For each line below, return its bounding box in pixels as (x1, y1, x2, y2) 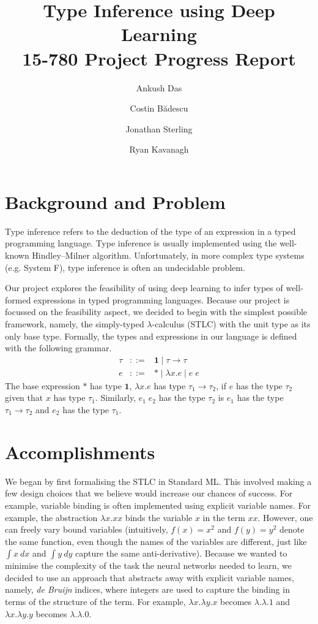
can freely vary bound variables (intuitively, (5, 523, 168, 536)
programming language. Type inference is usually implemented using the (5, 237, 277, 249)
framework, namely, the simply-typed (5, 317, 144, 330)
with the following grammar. (5, 341, 112, 354)
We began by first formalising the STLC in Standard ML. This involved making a (5, 474, 312, 487)
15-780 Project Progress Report (22, 45, 296, 70)
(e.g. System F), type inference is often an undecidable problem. (5, 261, 245, 273)
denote (279, 523, 305, 536)
